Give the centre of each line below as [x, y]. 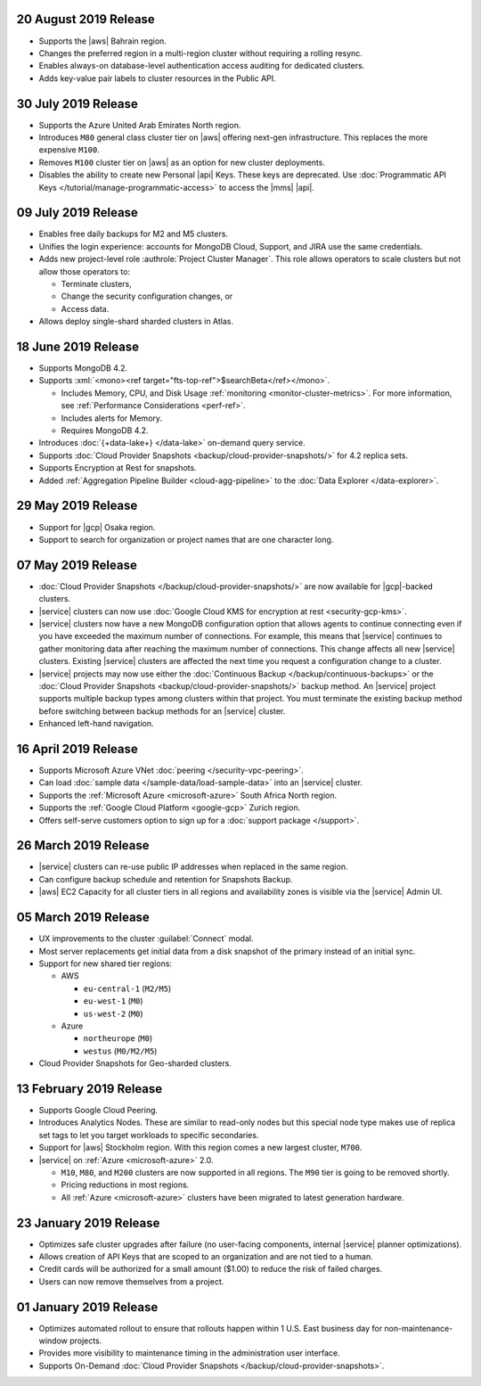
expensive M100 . [69, 150]
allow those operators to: [85, 271]
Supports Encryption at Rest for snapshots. [118, 468]
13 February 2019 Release [90, 1089]
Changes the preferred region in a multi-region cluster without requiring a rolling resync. [200, 53]
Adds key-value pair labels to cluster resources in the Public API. [157, 78]
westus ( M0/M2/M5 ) [120, 1051]
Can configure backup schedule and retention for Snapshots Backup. [166, 879]
